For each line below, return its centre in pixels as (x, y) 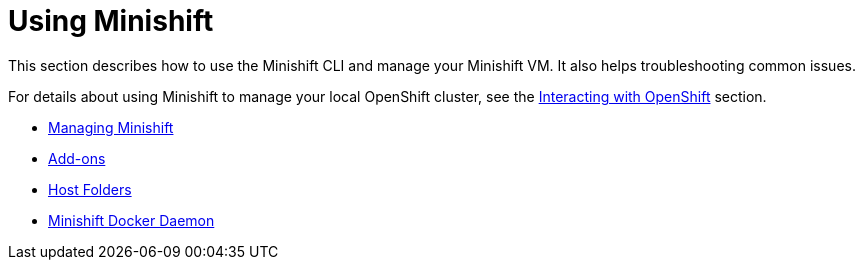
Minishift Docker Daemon (131, 220)
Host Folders (90, 189)
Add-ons (77, 158)
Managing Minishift (111, 127)
